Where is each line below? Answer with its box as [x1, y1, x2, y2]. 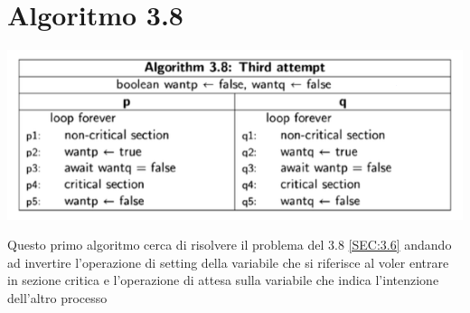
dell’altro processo [7, 289, 108, 307]
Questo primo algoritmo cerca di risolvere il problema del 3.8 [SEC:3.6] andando [7, 235, 452, 254]
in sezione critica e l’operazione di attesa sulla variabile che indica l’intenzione [7, 270, 439, 289]
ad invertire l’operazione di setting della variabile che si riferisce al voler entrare [7, 252, 449, 271]
